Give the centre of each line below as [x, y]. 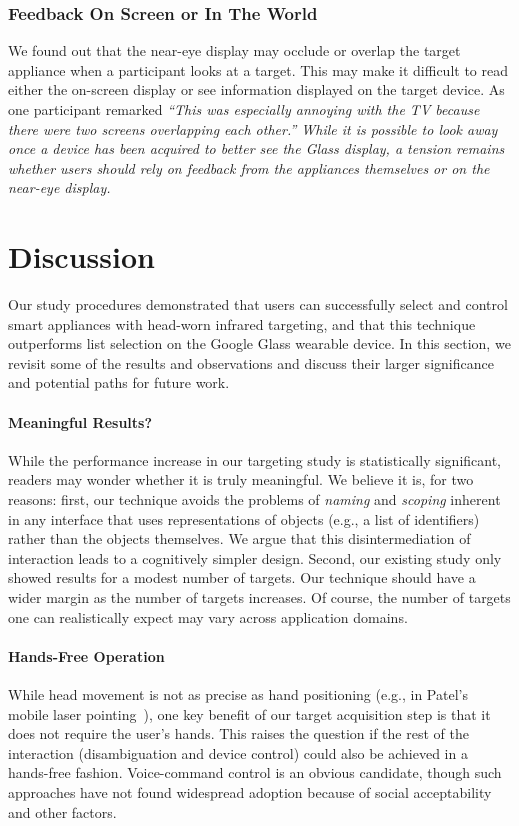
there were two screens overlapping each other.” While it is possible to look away [253, 128]
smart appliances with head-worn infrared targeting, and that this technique [242, 323]
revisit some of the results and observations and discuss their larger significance [251, 362]
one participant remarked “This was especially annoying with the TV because [244, 109]
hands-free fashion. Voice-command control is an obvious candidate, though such [255, 772]
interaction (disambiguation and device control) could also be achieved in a [238, 752]
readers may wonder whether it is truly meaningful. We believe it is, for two [241, 479]
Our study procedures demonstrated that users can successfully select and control [258, 304]
